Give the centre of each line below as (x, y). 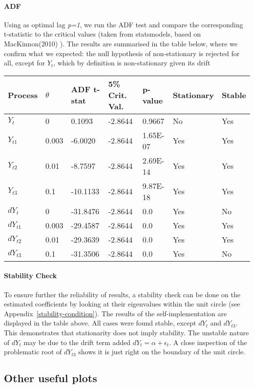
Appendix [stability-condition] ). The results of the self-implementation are (116, 313)
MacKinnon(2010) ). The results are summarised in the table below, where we (121, 43)
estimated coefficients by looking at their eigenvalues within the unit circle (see (122, 304)
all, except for (25, 63)
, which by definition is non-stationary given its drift (132, 63)
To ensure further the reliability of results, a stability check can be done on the (122, 294)
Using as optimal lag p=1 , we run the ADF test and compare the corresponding (124, 24)
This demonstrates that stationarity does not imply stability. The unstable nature (127, 332)
